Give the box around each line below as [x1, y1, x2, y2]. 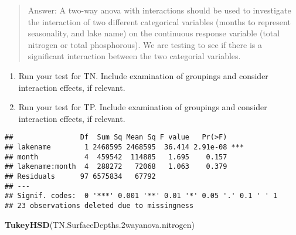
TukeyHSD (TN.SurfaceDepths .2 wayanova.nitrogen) [5, 218, 195, 230]
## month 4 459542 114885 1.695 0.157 [5, 152, 227, 161]
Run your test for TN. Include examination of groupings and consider [18, 69, 268, 81]
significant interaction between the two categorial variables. [28, 50, 241, 62]
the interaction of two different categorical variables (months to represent [28, 15, 291, 28]
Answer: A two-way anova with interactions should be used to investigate [28, 4, 291, 16]
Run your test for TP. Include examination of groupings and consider [18, 101, 267, 113]
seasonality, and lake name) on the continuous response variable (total [28, 27, 280, 39]
